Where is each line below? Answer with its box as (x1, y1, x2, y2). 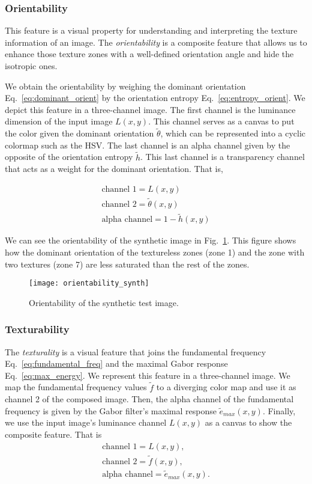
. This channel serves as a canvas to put (148, 115, 295, 127)
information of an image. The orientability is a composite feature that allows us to (5, 35, 307, 48)
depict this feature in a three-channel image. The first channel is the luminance (5, 103, 296, 115)
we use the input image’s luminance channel (5, 416, 167, 429)
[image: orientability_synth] (29, 279, 149, 288)
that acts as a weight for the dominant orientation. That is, (5, 162, 223, 175)
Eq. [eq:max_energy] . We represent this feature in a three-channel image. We (5, 369, 290, 381)
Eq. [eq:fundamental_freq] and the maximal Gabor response (5, 357, 228, 370)
